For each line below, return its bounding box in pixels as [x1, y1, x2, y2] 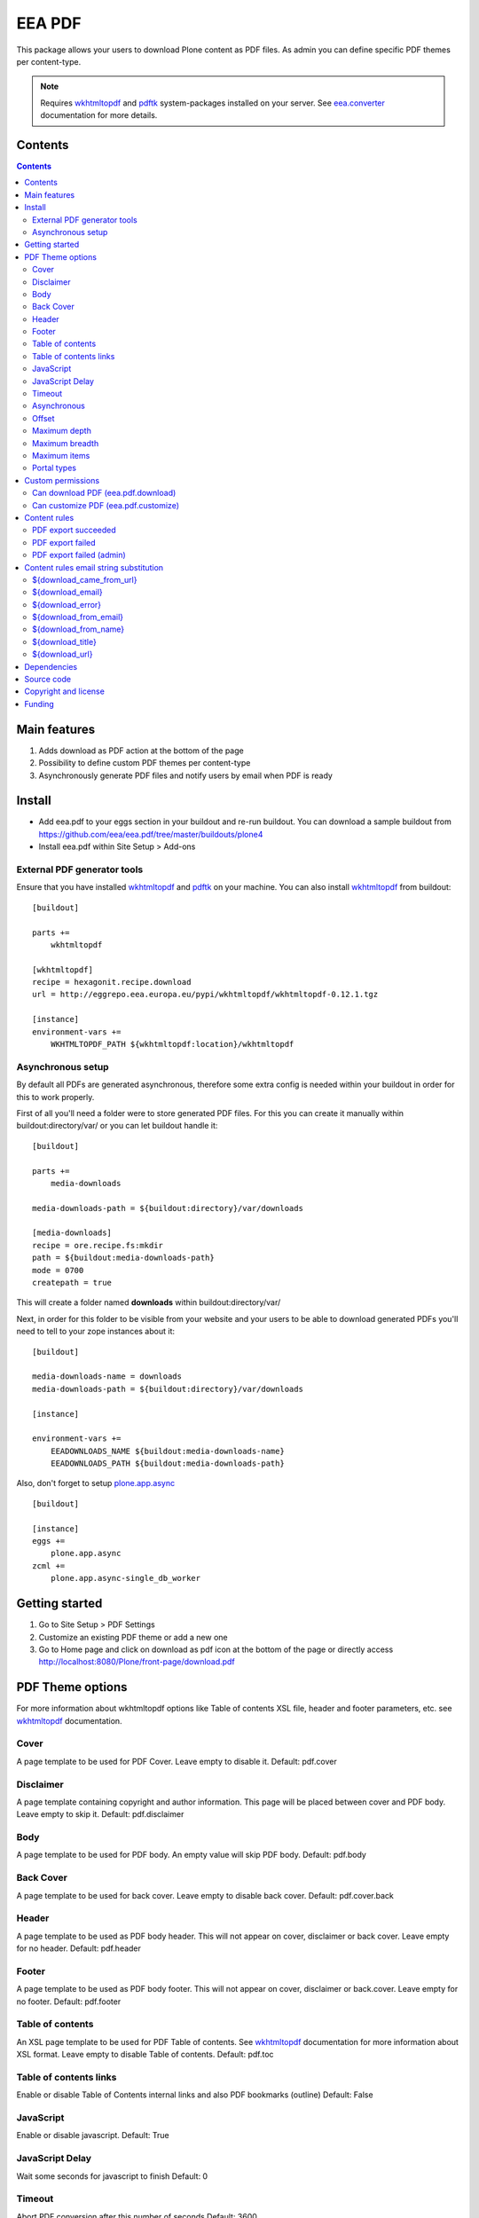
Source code [24, 674, 71, 685]
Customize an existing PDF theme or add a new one [38, 1632, 228, 1642]
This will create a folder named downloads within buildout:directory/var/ [16, 1297, 281, 1308]
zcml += [32, 1561, 66, 1570]
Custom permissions [24, 475, 100, 485]
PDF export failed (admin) [32, 550, 126, 561]
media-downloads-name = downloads [32, 1372, 182, 1381]
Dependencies [24, 661, 78, 672]
